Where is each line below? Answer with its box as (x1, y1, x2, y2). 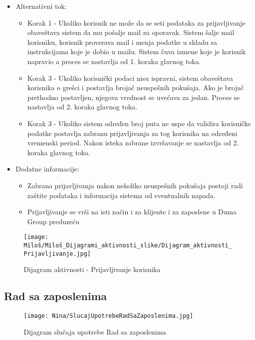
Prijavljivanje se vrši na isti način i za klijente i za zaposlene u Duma (27, 206, 237, 217)
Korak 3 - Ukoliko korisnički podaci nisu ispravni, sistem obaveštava (27, 72, 233, 83)
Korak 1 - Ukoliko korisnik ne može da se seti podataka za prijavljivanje (27, 17, 246, 28)
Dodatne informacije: (15, 164, 79, 174)
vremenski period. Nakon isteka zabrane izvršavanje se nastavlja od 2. (27, 137, 239, 148)
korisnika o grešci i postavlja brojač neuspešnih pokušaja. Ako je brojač (27, 82, 244, 93)
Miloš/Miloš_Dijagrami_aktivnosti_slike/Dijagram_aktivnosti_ (24, 241, 232, 249)
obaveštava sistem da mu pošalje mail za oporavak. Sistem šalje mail (27, 27, 234, 37)
